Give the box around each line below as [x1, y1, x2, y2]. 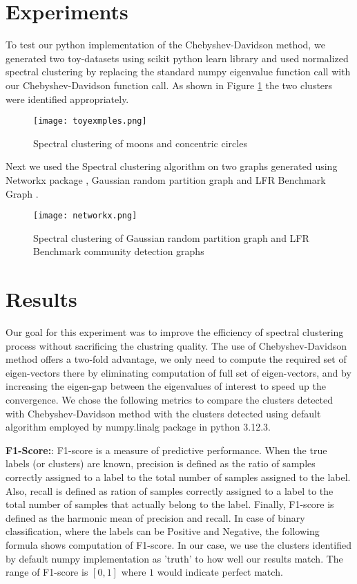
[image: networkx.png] [33, 211, 137, 221]
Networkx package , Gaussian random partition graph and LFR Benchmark [6, 172, 326, 187]
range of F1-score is [6, 565, 88, 579]
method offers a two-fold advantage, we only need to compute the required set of [6, 352, 347, 366]
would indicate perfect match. [157, 565, 283, 579]
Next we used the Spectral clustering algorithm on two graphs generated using [6, 159, 338, 173]
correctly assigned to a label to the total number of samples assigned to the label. [6, 470, 351, 484]
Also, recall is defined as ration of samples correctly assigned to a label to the [6, 483, 334, 498]
